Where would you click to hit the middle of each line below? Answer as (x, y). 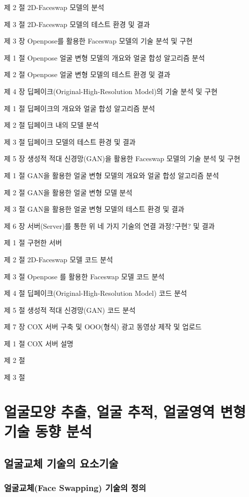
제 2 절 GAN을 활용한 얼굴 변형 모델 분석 (68, 192)
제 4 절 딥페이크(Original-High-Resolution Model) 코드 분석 (95, 293)
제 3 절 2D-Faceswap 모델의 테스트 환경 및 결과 (77, 24)
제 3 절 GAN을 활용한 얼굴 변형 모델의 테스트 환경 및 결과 (94, 209)
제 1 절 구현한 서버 (33, 242)
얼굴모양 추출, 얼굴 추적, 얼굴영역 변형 (125, 411)
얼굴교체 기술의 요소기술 (61, 463)
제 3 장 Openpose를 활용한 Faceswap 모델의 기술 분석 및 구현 (98, 41)
